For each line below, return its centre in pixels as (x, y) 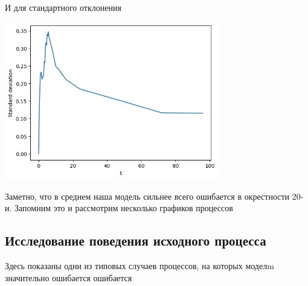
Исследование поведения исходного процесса (136, 240)
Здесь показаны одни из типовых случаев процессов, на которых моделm (140, 266)
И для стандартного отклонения (63, 7)
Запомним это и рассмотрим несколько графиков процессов (124, 208)
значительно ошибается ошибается (69, 277)
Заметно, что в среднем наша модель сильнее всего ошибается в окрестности (147, 196)
